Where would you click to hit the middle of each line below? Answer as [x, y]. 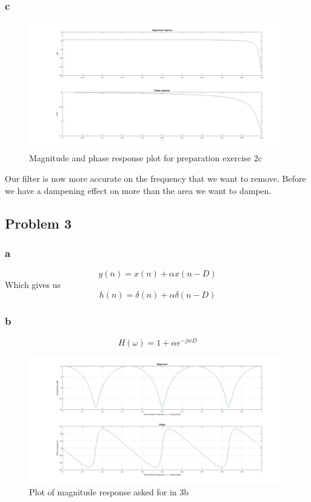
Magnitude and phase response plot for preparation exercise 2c [145, 158]
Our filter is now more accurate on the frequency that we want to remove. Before [155, 178]
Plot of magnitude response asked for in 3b [109, 492]
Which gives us [33, 285]
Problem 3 [38, 223]
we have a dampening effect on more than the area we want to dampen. [138, 190]
